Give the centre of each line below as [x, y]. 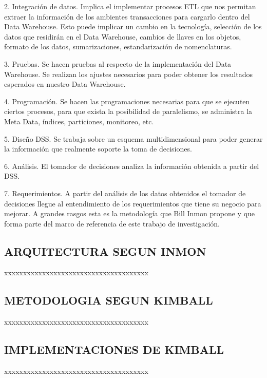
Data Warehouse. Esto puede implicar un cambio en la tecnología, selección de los [133, 26]
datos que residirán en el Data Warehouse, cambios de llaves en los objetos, [123, 36]
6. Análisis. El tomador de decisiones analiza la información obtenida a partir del [132, 166]
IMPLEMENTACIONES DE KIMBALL [114, 349]
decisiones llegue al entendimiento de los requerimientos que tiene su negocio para [133, 203]
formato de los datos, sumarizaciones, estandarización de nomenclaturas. [118, 46]
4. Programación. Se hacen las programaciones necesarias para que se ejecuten [127, 101]
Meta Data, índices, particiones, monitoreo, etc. [79, 121]
